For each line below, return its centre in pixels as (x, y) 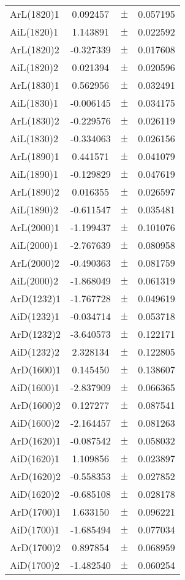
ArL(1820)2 (35, 49)
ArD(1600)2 (35, 405)
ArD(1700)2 (35, 547)
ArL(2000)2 (35, 263)
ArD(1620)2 (35, 476)
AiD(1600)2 (35, 423)
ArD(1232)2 (35, 334)
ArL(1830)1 (35, 85)
